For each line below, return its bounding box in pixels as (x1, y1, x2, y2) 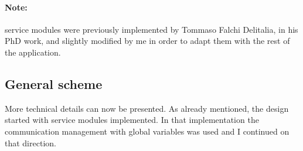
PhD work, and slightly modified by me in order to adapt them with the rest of (5, 35, 290, 47)
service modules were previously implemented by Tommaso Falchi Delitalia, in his (5, 23, 298, 35)
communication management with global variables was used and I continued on (5, 125, 290, 137)
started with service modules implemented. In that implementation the (5, 114, 259, 126)
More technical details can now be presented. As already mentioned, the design (5, 102, 289, 114)
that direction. (5, 136, 56, 149)
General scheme (5, 74, 103, 92)
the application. (5, 46, 61, 58)
